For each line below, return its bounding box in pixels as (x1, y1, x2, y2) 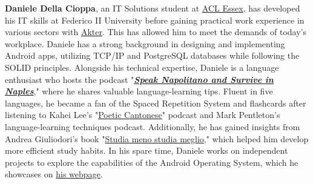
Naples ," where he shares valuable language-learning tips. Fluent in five (5, 85, 273, 97)
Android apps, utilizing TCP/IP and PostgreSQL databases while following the (5, 49, 300, 62)
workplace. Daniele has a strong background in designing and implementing (5, 37, 285, 50)
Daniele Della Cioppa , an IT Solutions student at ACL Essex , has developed (5, 2, 300, 14)
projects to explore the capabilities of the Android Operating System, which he (5, 156, 298, 168)
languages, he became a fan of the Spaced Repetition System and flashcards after (5, 96, 306, 109)
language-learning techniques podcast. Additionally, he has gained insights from (5, 120, 300, 133)
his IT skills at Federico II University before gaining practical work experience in (5, 13, 305, 26)
